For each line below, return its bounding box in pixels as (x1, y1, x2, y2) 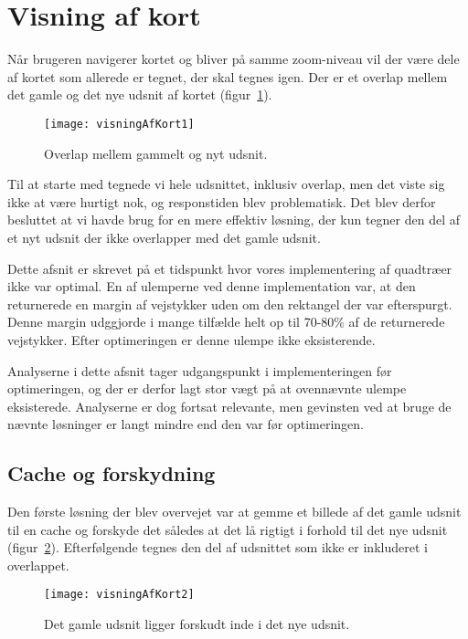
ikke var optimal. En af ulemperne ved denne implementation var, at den (7, 277, 416, 296)
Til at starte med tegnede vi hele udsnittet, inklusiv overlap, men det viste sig (7, 174, 445, 194)
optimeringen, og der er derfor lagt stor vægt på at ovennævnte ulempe (7, 379, 407, 398)
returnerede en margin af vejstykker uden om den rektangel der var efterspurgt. (7, 294, 452, 313)
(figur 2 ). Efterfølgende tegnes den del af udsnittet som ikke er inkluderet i (7, 538, 428, 557)
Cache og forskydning (7, 459, 216, 487)
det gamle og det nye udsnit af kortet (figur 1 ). (7, 85, 272, 104)
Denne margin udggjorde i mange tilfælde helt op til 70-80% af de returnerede (7, 312, 445, 331)
